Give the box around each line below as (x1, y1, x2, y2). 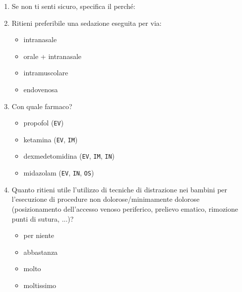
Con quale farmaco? (11, 101, 72, 111)
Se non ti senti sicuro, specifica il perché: (11, 1, 135, 11)
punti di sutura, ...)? (11, 213, 74, 224)
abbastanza (23, 246, 58, 257)
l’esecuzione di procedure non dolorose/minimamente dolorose (11, 194, 200, 204)
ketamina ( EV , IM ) (23, 134, 78, 144)
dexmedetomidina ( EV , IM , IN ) (23, 151, 115, 161)
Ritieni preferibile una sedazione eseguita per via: (11, 17, 162, 28)
